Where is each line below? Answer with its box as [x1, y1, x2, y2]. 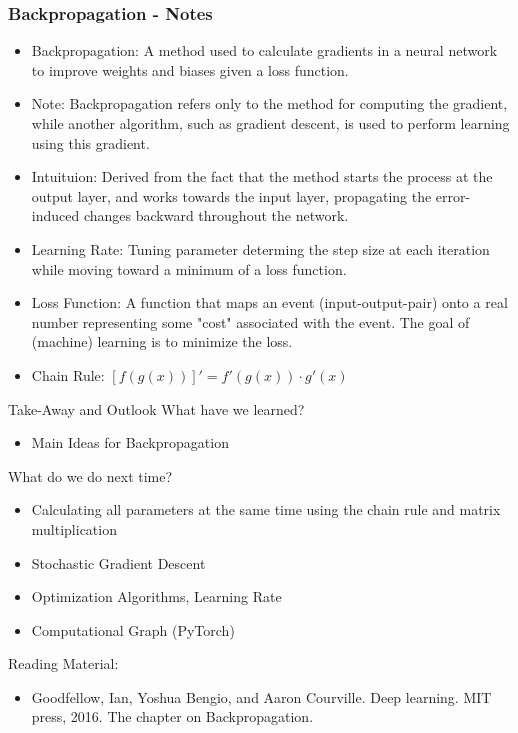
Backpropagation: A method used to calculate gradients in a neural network [31, 40, 498, 61]
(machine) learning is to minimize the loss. [31, 331, 293, 352]
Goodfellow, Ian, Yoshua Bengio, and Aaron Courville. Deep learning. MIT [31, 686, 492, 707]
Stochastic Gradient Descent [31, 552, 206, 573]
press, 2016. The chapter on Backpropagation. [31, 706, 314, 727]
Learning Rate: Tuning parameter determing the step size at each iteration [31, 238, 490, 259]
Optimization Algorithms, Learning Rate [31, 586, 282, 607]
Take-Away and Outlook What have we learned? [8, 398, 305, 419]
